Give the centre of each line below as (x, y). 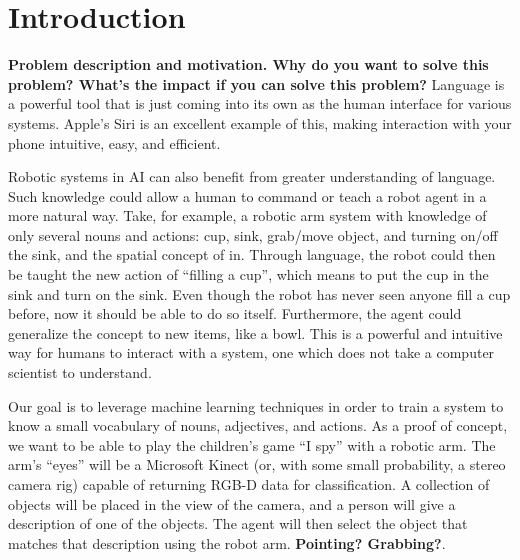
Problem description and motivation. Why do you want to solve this (248, 64)
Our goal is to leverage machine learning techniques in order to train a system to (256, 405)
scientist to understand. (80, 372)
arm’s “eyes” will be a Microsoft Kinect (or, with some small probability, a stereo (257, 464)
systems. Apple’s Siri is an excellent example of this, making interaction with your (260, 122)
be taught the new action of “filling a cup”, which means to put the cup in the (248, 274)
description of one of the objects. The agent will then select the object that (238, 523)
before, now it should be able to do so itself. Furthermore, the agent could (235, 313)
